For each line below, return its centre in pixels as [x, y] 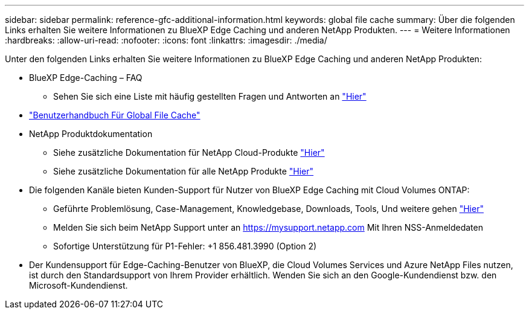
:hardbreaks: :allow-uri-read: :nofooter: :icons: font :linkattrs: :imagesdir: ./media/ [166, 40]
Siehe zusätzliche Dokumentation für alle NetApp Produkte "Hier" [184, 171]
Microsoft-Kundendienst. [79, 285]
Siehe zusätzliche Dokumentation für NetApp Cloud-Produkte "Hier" [189, 152]
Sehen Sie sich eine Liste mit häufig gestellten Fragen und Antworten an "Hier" [210, 96]
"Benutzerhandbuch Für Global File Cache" [115, 115]
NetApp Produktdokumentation [91, 134]
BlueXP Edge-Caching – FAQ [86, 78]
